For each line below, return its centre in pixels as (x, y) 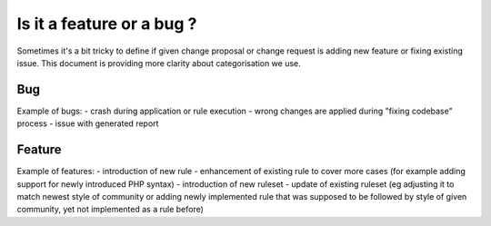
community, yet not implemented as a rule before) (110, 210)
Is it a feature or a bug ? (107, 24)
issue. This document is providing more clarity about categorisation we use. (159, 63)
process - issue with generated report (88, 123)
